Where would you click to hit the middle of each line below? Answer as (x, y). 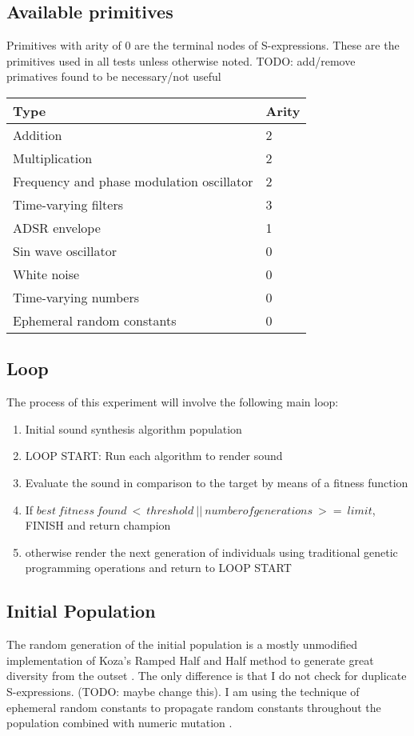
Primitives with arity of (64, 45)
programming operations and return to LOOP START (158, 568)
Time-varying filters (68, 204)
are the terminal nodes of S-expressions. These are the (267, 45)
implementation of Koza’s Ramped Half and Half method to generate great (190, 660)
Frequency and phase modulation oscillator (133, 181)
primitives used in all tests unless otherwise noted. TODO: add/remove (181, 60)
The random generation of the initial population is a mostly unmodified (182, 644)
